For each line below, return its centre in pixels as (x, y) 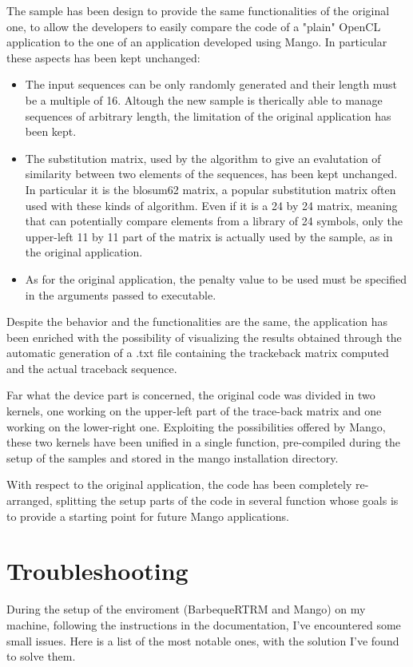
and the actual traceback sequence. (92, 368)
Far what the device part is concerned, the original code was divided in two (191, 395)
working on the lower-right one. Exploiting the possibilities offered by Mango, (196, 426)
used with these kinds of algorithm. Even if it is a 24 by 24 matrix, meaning (211, 205)
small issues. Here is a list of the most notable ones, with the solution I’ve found (203, 640)
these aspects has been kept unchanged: (103, 57)
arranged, (30, 500)
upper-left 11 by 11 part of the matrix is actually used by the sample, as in (209, 236)
